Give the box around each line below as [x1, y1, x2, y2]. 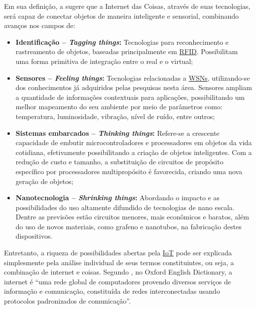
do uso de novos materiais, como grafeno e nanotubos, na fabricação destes [15, 221, 242, 231]
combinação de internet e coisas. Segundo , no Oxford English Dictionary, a [4, 267, 232, 277]
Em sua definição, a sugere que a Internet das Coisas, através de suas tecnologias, [4, 1, 251, 11]
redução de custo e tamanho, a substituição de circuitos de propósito [15, 156, 223, 167]
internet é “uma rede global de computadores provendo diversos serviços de [4, 276, 231, 286]
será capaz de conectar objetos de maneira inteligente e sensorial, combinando [4, 10, 239, 21]
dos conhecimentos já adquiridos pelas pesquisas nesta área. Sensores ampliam [15, 82, 252, 93]
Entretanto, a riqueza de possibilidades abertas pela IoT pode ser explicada [4, 247, 232, 258]
